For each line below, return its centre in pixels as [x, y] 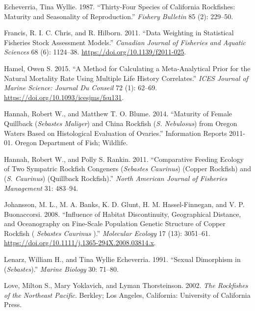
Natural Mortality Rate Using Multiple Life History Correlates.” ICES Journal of [126, 78]
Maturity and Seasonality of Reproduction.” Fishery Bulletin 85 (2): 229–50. [119, 16]
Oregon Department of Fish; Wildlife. [71, 143]
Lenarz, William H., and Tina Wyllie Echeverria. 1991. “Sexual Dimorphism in [122, 259]
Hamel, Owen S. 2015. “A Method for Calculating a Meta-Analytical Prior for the [127, 68]
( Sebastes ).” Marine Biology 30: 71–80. [61, 269]
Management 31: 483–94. [41, 188]
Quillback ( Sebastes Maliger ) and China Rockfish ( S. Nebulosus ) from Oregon [121, 123]
